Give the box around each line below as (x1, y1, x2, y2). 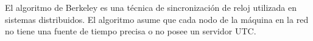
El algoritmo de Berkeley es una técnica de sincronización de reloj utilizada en (5, 1, 297, 13)
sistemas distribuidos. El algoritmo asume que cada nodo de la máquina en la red (5, 13, 309, 25)
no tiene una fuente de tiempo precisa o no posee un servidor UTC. (5, 25, 256, 37)
